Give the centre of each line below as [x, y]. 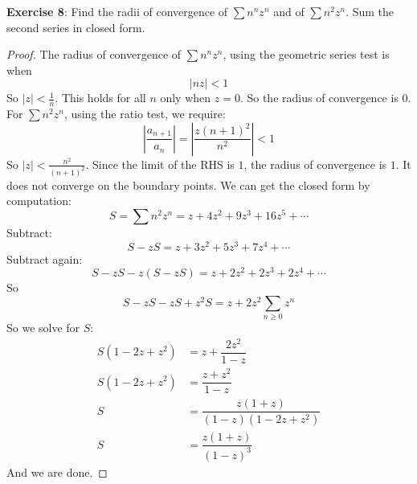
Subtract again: [45, 258]
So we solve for [43, 328]
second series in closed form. [76, 27]
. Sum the [370, 11]
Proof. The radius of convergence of [94, 54]
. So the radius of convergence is [319, 98]
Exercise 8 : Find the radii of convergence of [117, 11]
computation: [39, 201]
